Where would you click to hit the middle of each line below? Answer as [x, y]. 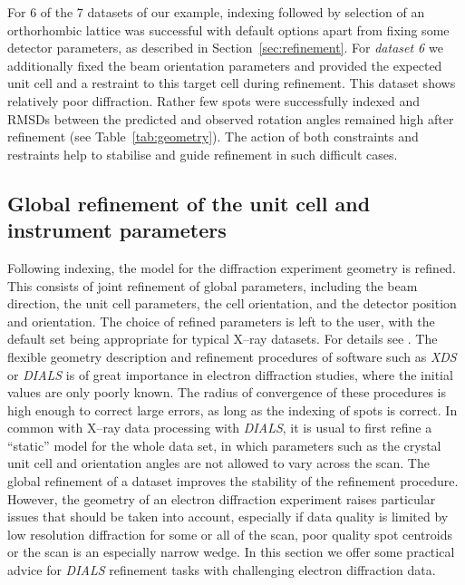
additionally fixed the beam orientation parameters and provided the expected [225, 65]
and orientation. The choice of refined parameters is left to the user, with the [221, 321]
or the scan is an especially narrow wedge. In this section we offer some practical [231, 552]
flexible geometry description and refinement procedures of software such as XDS [232, 356]
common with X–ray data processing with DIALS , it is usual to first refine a [220, 428]
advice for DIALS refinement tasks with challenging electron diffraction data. [222, 570]
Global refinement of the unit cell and [189, 203]
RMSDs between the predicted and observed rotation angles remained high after [231, 118]
